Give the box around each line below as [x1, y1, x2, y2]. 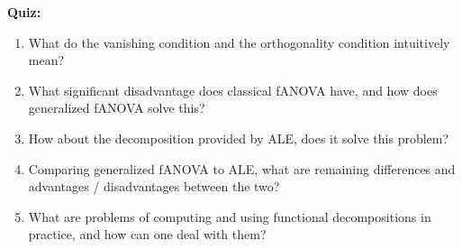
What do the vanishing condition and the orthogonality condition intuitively [28, 32, 450, 51]
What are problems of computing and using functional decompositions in [28, 207, 431, 226]
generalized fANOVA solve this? [28, 98, 205, 117]
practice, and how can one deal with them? [28, 225, 267, 244]
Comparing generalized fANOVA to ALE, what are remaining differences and [28, 159, 456, 178]
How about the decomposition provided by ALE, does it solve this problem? [28, 128, 449, 147]
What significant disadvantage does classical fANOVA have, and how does [28, 80, 438, 99]
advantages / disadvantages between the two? [28, 177, 280, 196]
